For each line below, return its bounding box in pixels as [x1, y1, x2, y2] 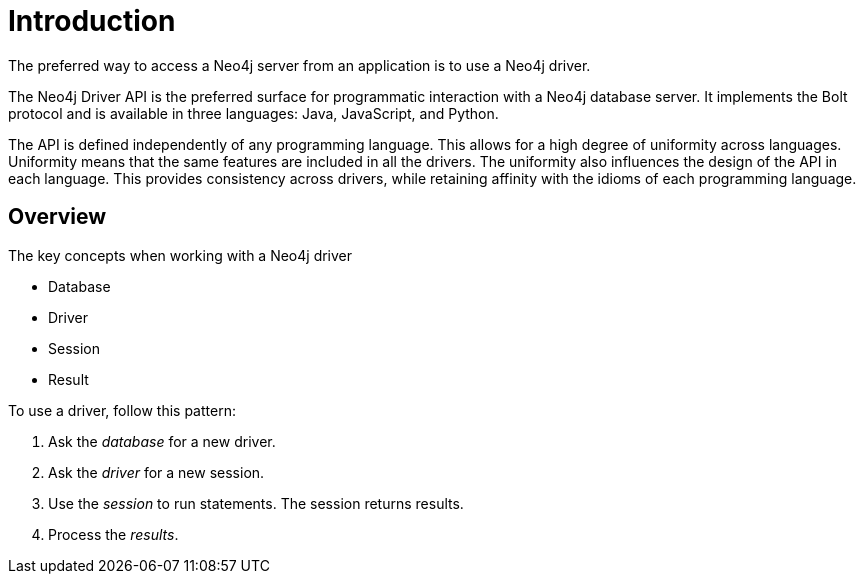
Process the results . [48, 525, 179, 543]
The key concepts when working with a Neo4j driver [8, 246, 353, 264]
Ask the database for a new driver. [48, 432, 276, 450]
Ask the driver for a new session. [48, 463, 265, 481]
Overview [8, 204, 107, 230]
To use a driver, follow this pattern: [8, 401, 236, 419]
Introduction [8, 4, 176, 38]
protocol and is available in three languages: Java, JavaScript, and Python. [8, 104, 499, 122]
